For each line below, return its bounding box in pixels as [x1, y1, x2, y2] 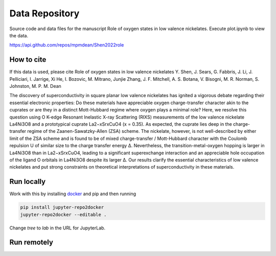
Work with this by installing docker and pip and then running [9, 191, 136, 197]
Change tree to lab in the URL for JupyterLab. [9, 225, 106, 231]
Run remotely [9, 238, 54, 247]
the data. [9, 32, 28, 38]
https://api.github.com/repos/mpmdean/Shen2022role [9, 42, 124, 48]
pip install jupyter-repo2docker [20, 204, 104, 211]
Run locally [9, 177, 46, 186]
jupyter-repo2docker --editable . [20, 212, 107, 217]
